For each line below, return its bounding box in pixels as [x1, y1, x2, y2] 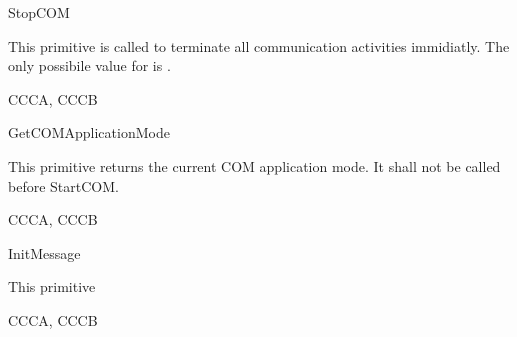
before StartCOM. [8, 175, 119, 196]
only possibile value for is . [8, 55, 171, 76]
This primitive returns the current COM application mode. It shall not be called [8, 155, 501, 176]
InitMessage [8, 242, 81, 263]
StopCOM [8, 2, 70, 22]
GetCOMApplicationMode [8, 122, 170, 143]
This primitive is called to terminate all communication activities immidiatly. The [8, 35, 510, 56]
